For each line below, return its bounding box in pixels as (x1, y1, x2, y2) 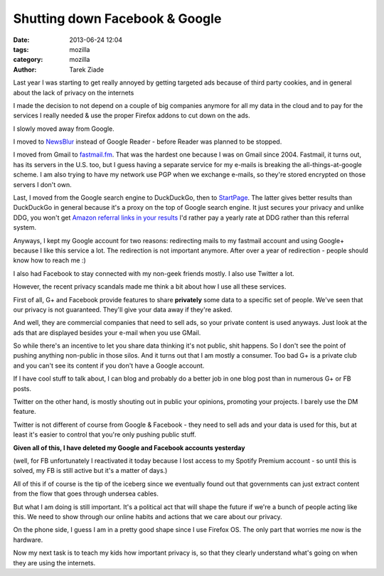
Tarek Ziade (69, 65, 105, 74)
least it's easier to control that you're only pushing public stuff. (13, 430, 196, 439)
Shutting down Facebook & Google (13, 11, 222, 26)
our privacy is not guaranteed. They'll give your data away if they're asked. (13, 305, 233, 314)
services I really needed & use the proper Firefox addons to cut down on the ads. (13, 111, 250, 120)
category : (13, 55, 43, 64)
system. (13, 223, 37, 232)
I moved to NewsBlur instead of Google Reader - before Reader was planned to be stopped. (13, 137, 282, 146)
